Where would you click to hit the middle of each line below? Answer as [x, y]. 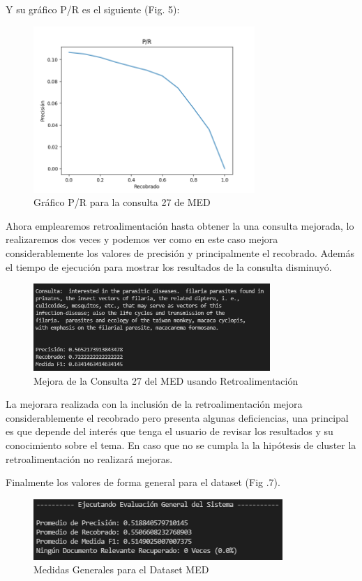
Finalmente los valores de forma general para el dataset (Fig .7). [143, 482]
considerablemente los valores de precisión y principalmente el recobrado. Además [180, 253]
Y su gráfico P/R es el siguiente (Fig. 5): [93, 9]
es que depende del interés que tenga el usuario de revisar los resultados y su [169, 431]
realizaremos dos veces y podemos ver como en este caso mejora [142, 239]
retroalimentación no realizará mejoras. [89, 458]
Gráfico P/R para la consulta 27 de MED [122, 202]
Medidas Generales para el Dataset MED [121, 569]
